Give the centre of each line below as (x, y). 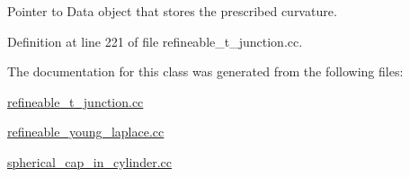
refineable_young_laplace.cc (86, 132)
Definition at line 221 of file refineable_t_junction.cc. (155, 41)
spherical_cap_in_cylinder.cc (89, 161)
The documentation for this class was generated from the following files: (205, 71)
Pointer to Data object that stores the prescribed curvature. (172, 11)
